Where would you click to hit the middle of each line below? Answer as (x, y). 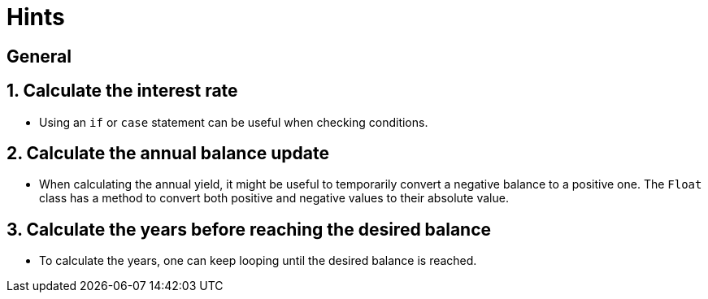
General (39, 56)
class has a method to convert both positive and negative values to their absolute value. (274, 198)
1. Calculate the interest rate (122, 91)
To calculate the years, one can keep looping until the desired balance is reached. (258, 261)
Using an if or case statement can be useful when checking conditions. (234, 122)
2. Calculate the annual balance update (168, 154)
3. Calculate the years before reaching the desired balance (249, 229)
